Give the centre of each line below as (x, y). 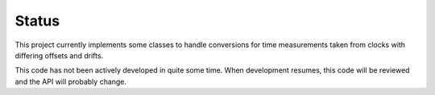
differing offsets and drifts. (59, 55)
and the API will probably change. (71, 81)
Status (37, 21)
